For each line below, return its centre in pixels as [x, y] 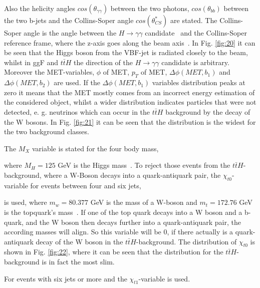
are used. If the [77, 82]
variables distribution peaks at [199, 82]
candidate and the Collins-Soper [196, 33]
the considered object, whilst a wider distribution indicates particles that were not [130, 102]
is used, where [26, 202]
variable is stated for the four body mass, [95, 148]
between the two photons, [150, 8]
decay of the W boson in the [79, 241]
